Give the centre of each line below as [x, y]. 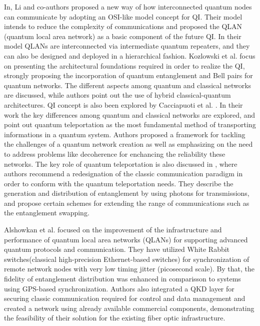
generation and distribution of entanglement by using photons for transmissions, [127, 193]
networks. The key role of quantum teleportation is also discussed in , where [121, 164]
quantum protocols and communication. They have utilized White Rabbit [117, 249]
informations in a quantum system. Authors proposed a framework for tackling [125, 134]
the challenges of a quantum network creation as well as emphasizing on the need [128, 144]
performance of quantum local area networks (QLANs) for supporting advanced [126, 239]
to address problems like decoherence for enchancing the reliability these [115, 153]
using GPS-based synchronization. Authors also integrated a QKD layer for [119, 288]
